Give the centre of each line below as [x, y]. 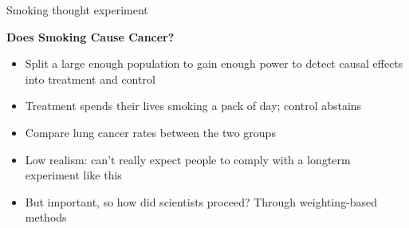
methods [46, 217]
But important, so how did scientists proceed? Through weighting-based [201, 201]
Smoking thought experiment [77, 10]
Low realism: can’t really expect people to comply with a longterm [188, 159]
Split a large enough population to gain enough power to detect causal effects [214, 63]
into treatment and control [90, 79]
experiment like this [73, 175]
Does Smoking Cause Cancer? [90, 36]
